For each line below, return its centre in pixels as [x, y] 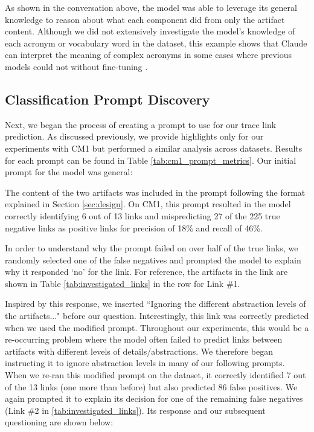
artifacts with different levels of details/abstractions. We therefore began [139, 351]
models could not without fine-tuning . [76, 66]
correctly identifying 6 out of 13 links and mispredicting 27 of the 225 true [143, 215]
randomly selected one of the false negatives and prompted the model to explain [153, 260]
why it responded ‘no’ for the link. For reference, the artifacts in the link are [146, 272]
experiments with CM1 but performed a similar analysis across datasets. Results [154, 148]
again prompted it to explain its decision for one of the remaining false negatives [154, 398]
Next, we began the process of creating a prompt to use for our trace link [141, 124]
